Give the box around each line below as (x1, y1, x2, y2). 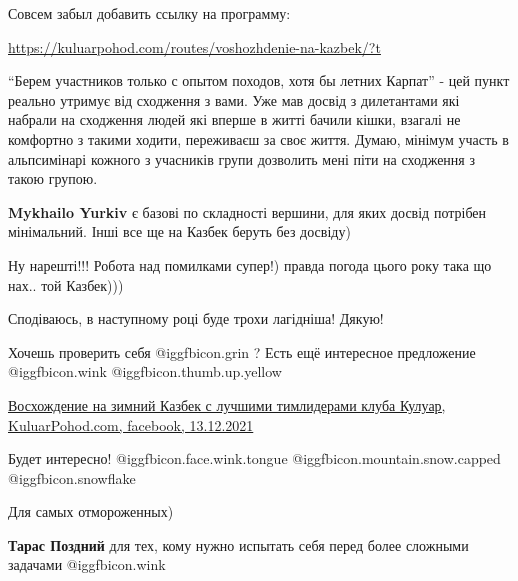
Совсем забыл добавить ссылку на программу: (8, 3, 291, 23)
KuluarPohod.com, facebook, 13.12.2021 (8, 414, 254, 435)
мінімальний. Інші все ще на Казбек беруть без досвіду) (8, 221, 351, 242)
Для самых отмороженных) (8, 501, 174, 522)
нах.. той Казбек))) (8, 274, 124, 295)
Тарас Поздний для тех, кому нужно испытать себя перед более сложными (8, 534, 469, 555)
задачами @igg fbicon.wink (8, 554, 166, 575)
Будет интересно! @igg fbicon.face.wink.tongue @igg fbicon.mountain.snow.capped (8, 448, 501, 469)
